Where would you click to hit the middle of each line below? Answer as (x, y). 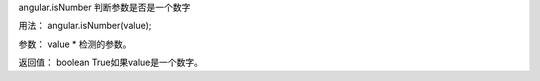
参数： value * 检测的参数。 (75, 44)
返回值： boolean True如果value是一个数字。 (111, 62)
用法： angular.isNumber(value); (85, 26)
